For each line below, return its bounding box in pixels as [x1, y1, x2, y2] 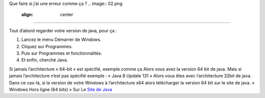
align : [21, 12, 33, 18]
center [60, 12, 74, 18]
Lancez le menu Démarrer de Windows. [21, 37, 102, 42]
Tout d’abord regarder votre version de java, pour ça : [9, 27, 117, 34]
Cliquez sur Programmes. [21, 43, 73, 49]
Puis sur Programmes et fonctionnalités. [21, 50, 103, 56]
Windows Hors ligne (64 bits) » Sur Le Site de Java [9, 86, 112, 92]
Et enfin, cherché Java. [21, 57, 68, 63]
